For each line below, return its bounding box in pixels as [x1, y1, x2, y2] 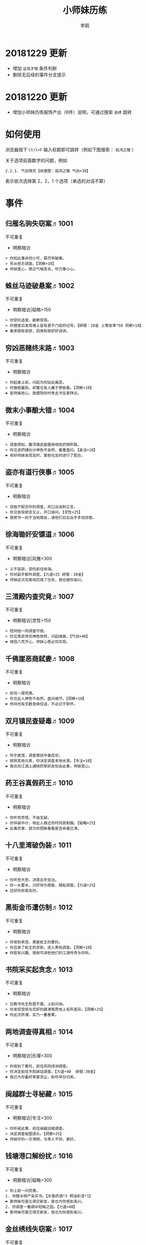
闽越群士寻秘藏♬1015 [5, 1090, 73, 1098]
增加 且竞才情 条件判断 [12, 65, 57, 71]
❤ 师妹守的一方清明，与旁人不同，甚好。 [5, 1136, 78, 1142]
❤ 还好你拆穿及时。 [5, 888, 40, 893]
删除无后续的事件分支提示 [12, 72, 66, 78]
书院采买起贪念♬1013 [5, 965, 73, 974]
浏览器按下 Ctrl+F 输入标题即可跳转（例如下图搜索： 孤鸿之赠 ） [5, 146, 136, 152]
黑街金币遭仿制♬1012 [5, 903, 73, 912]
